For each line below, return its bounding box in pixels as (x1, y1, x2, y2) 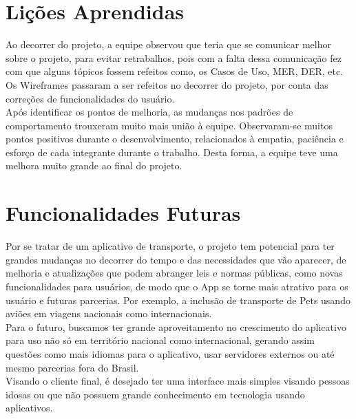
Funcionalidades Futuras (6, 199, 241, 227)
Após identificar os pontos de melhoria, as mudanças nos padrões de (6, 105, 293, 119)
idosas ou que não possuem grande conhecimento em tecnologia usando (6, 387, 305, 401)
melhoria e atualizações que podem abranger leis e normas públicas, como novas (6, 266, 343, 280)
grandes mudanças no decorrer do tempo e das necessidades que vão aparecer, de (6, 252, 346, 266)
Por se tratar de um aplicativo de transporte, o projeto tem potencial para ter (6, 239, 335, 253)
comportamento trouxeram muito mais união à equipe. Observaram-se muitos (6, 118, 333, 132)
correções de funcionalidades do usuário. (6, 91, 175, 105)
